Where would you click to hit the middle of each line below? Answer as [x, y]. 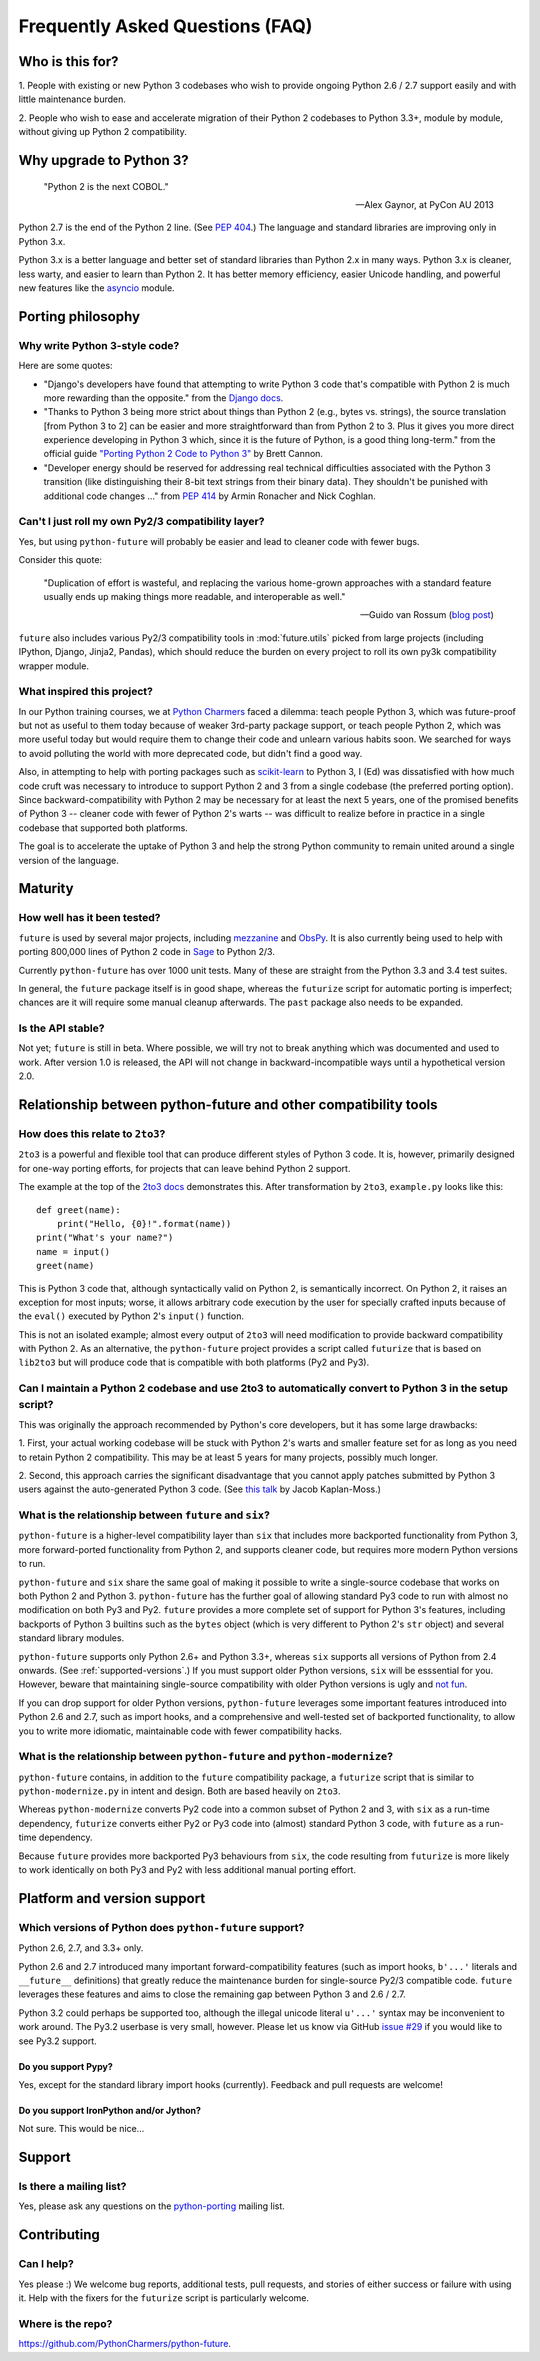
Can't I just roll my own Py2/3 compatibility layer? [141, 522]
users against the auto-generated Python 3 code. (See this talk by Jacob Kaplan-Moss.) [200, 1489]
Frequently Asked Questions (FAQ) [165, 26]
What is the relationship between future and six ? [144, 1515]
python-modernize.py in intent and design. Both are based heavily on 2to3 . [179, 1791]
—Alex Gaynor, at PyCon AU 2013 [424, 205]
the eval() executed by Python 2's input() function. [131, 1316]
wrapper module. [54, 666]
